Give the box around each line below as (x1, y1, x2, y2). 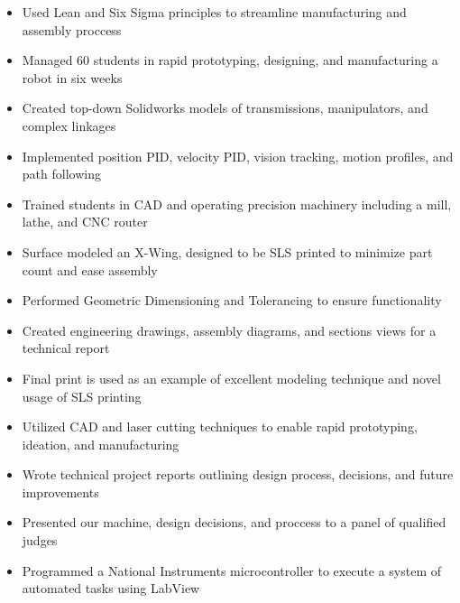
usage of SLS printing (22, 386, 142, 405)
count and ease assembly (22, 260, 158, 279)
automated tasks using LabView (22, 579, 200, 598)
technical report (22, 339, 110, 357)
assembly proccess (22, 20, 122, 39)
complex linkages (22, 116, 116, 135)
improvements (22, 482, 99, 501)
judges (22, 531, 58, 550)
